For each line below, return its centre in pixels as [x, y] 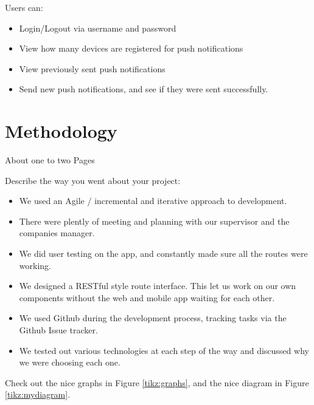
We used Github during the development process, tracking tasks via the [153, 318]
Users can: [24, 7]
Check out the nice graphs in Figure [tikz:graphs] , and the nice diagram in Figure [157, 382]
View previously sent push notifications [92, 68]
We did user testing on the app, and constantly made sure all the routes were [163, 254]
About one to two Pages [50, 160]
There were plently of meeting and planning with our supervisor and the [154, 221]
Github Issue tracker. [58, 330]
